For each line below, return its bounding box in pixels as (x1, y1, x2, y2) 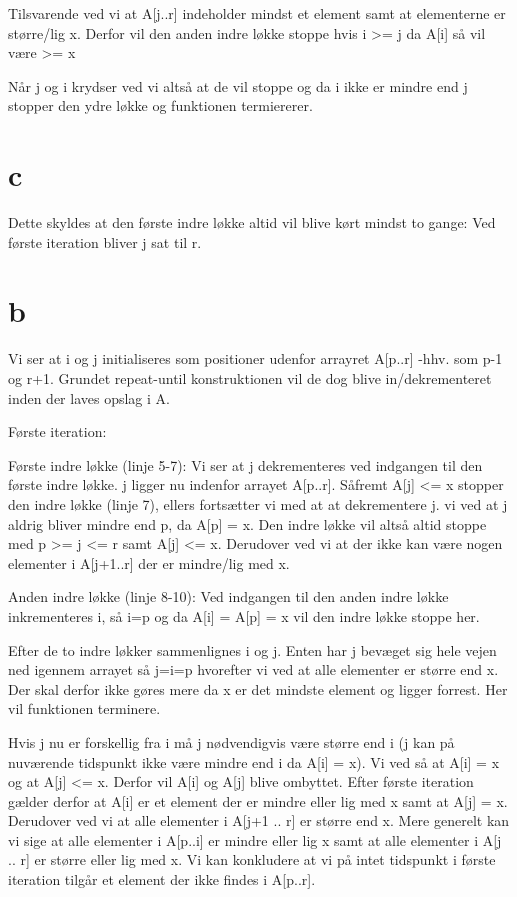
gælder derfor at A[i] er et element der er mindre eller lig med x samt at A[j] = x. (8, 790, 508, 811)
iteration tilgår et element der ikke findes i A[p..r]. (8, 869, 316, 890)
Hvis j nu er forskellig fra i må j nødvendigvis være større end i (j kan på (8, 731, 455, 752)
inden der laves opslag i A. (8, 387, 170, 408)
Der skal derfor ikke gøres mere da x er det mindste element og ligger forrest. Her (8, 678, 508, 699)
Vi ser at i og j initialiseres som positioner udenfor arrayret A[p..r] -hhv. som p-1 (8, 348, 503, 369)
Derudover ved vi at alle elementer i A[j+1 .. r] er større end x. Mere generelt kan (8, 810, 510, 831)
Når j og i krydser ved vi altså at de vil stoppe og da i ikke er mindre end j (8, 75, 468, 96)
